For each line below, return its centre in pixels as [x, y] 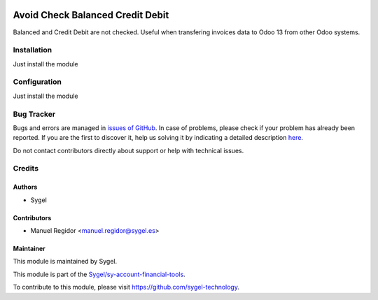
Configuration [37, 82]
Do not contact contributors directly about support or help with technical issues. [128, 150]
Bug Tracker [34, 114]
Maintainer [29, 249]
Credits [26, 169]
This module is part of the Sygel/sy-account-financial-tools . [99, 274]
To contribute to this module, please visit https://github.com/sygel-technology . [126, 287]
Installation [33, 50]
